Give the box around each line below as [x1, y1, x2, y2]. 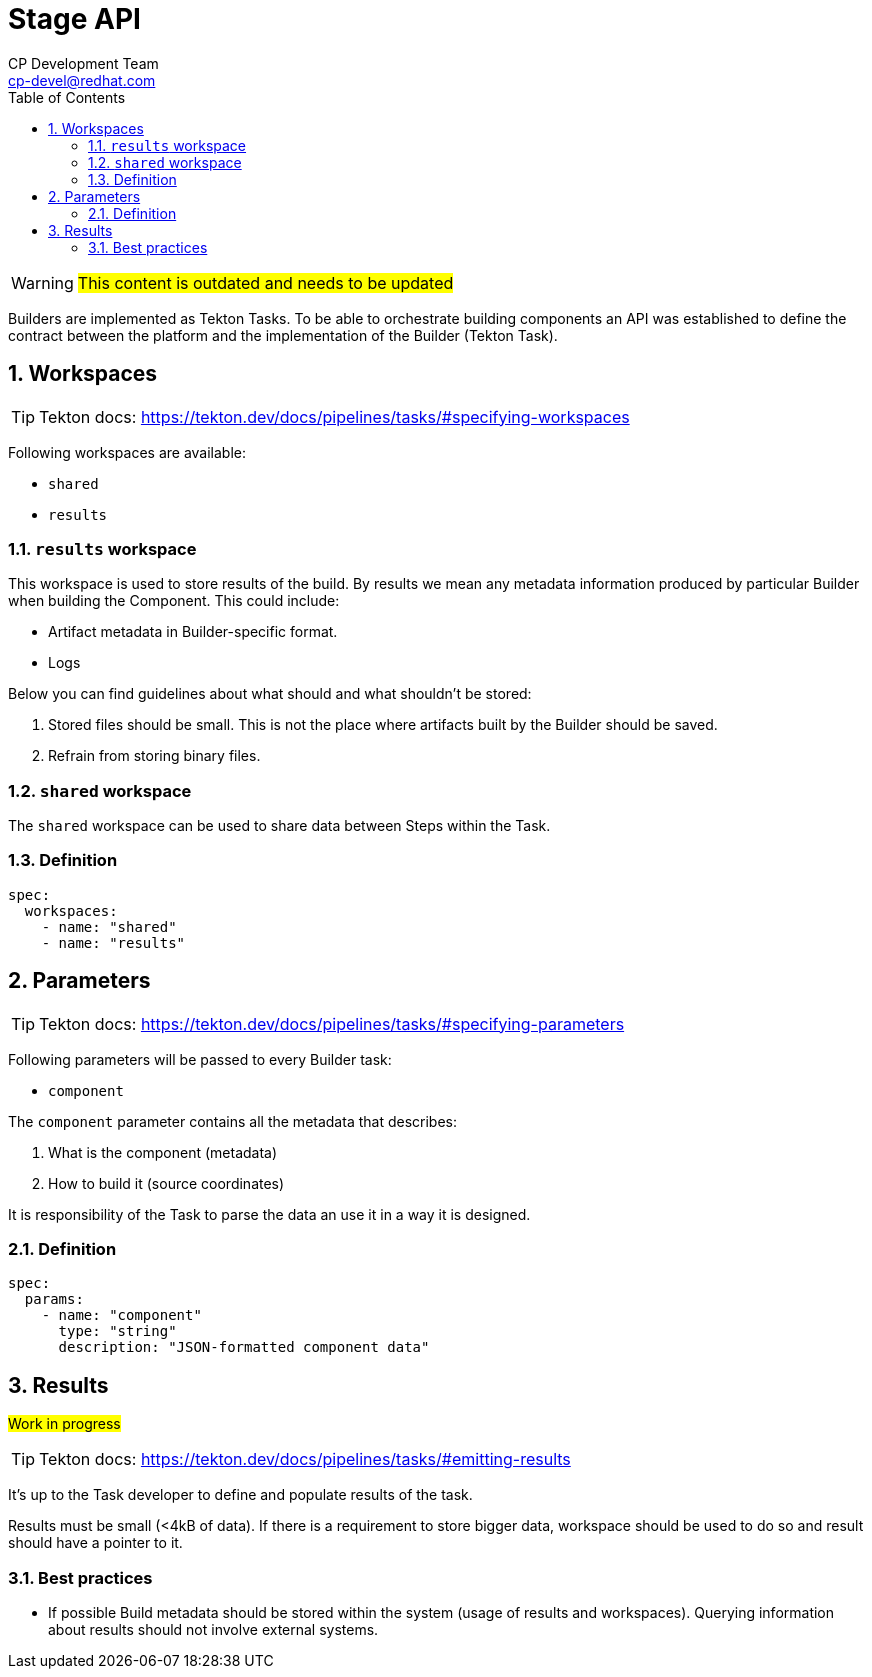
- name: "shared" [41, 918, 177, 935]
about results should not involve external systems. [48, 1621, 379, 1639]
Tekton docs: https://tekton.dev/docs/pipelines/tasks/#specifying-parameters [39, 1013, 625, 1034]
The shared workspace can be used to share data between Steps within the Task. [8, 817, 551, 835]
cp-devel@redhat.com [8, 71, 156, 89]
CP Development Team [8, 54, 159, 72]
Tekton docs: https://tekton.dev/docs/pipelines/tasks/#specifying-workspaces [39, 406, 630, 427]
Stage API [8, 2, 141, 36]
